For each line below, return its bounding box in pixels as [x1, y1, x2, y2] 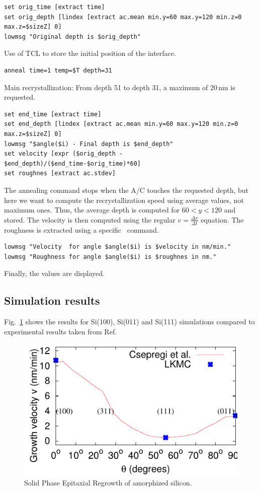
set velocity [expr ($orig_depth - [4, 150, 123, 158]
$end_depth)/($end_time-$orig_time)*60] [4, 160, 141, 167]
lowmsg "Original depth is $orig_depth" [4, 33, 141, 40]
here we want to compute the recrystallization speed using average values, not [4, 194, 244, 205]
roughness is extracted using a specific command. [4, 224, 159, 235]
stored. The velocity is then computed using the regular [4, 214, 176, 225]
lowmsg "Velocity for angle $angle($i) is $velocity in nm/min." [4, 243, 231, 251]
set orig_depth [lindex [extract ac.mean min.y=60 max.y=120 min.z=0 [4, 13, 242, 21]
